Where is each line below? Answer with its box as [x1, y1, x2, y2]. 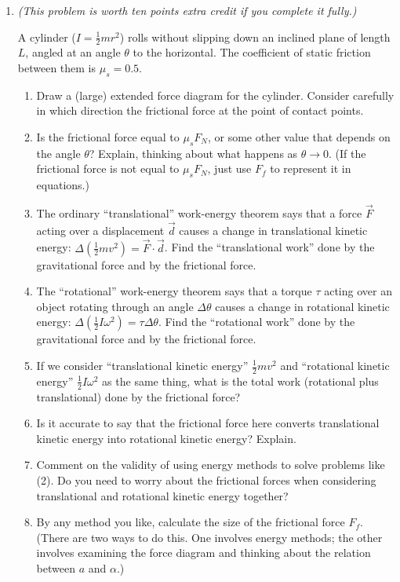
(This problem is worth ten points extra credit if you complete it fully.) [17, 2, 357, 18]
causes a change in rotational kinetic [215, 298, 390, 314]
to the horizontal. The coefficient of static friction [133, 44, 371, 60]
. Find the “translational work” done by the [164, 239, 375, 255]
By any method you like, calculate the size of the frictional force [36, 514, 345, 530]
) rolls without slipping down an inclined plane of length [119, 28, 391, 45]
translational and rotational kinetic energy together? [36, 487, 289, 503]
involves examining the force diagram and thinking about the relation [36, 544, 371, 561]
